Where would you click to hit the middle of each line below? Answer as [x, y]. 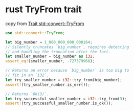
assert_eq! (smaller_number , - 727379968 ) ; [50, 61]
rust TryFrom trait [43, 9]
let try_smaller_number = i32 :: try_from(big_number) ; [64, 80]
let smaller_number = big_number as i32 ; [50, 57]
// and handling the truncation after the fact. [58, 52]
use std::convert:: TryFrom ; [35, 33]
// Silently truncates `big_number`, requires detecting [67, 47]
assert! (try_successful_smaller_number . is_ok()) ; [59, 103]
